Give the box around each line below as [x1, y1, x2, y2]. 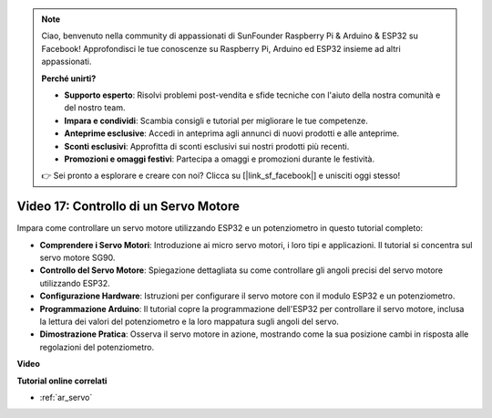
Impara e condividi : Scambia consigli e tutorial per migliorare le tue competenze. [64, 115, 368, 126]
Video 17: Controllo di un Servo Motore [16, 199, 241, 214]
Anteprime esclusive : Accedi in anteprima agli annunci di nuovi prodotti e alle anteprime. [64, 128, 400, 139]
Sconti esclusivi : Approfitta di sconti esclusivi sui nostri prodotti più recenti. [64, 141, 350, 152]
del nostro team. [64, 102, 126, 113]
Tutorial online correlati [16, 375, 108, 386]
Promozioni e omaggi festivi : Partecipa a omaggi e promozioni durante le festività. [64, 153, 375, 164]
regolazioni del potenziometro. [39, 341, 155, 352]
